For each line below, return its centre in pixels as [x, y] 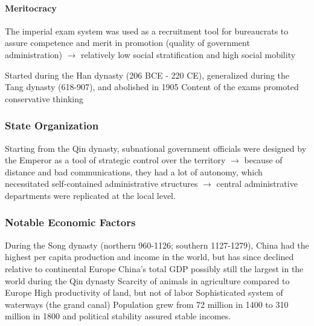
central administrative [257, 184]
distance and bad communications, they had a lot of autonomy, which [134, 171]
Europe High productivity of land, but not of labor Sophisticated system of [144, 292]
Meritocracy [31, 8]
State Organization [52, 126]
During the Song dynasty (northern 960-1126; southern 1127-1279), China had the [157, 245]
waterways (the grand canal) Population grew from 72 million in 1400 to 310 [147, 304]
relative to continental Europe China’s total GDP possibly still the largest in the [154, 268]
